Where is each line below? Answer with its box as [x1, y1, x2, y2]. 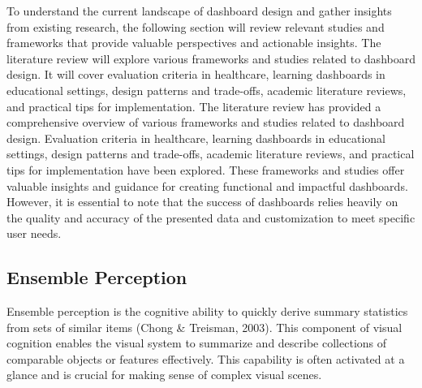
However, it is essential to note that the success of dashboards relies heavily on [6, 193, 398, 210]
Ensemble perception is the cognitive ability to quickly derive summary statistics [6, 303, 408, 320]
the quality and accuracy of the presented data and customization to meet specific [6, 209, 416, 226]
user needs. [6, 225, 62, 242]
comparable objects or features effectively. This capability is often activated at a [6, 350, 405, 367]
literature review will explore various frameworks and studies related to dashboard [6, 50, 416, 67]
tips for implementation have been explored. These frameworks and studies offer [6, 161, 405, 178]
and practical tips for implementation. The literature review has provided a [6, 97, 381, 114]
